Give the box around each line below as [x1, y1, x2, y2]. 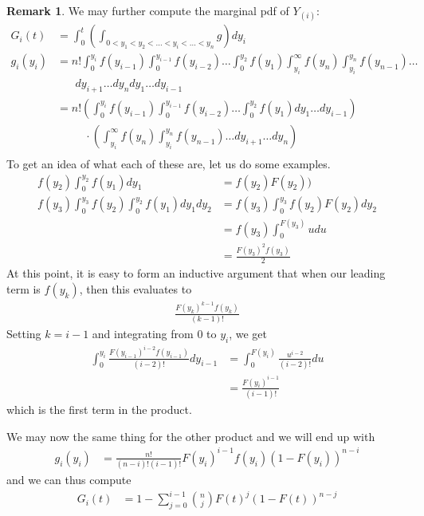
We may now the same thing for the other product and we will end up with [6, 427, 375, 444]
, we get [229, 325, 268, 341]
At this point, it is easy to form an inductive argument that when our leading [6, 265, 386, 282]
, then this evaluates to [79, 280, 192, 297]
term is [6, 280, 41, 297]
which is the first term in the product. [6, 401, 192, 418]
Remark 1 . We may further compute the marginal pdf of [6, 2, 289, 18]
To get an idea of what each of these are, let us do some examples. [6, 155, 331, 171]
